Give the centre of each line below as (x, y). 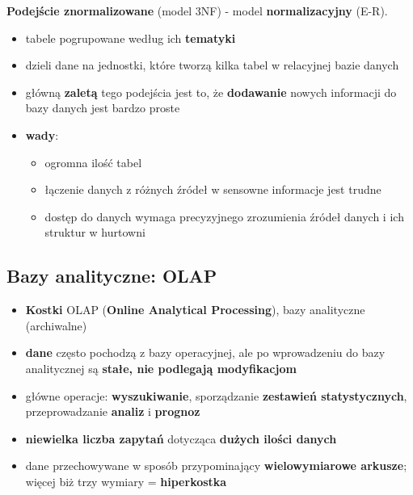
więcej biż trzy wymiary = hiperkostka (126, 481)
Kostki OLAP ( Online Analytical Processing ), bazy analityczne (195, 310)
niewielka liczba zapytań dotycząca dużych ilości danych (181, 438)
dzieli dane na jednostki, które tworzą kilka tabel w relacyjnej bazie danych (212, 65)
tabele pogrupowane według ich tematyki (131, 38)
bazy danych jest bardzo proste (103, 108)
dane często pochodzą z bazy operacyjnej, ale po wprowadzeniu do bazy (205, 352)
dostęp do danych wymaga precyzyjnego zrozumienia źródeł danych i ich (224, 216)
